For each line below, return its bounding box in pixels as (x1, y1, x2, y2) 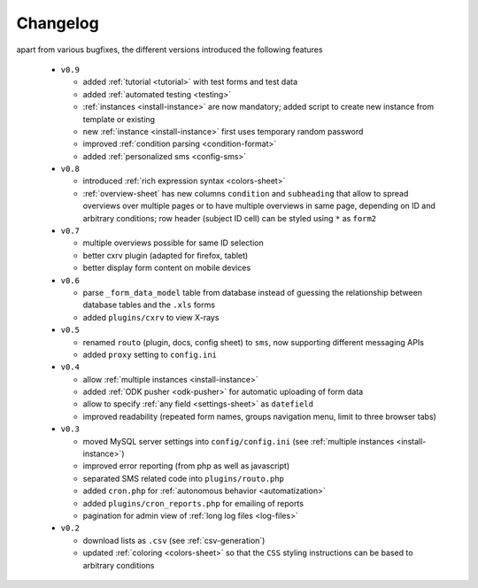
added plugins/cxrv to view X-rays (82, 312, 220, 322)
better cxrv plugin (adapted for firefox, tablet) (82, 250, 249, 260)
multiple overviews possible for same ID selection (82, 237, 265, 248)
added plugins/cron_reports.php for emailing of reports (82, 498, 305, 508)
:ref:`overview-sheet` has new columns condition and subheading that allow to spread (82, 188, 409, 198)
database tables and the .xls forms (82, 299, 216, 310)
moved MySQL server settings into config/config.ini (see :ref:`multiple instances (82, 436, 395, 446)
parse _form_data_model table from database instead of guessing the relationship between (82, 287, 423, 298)
